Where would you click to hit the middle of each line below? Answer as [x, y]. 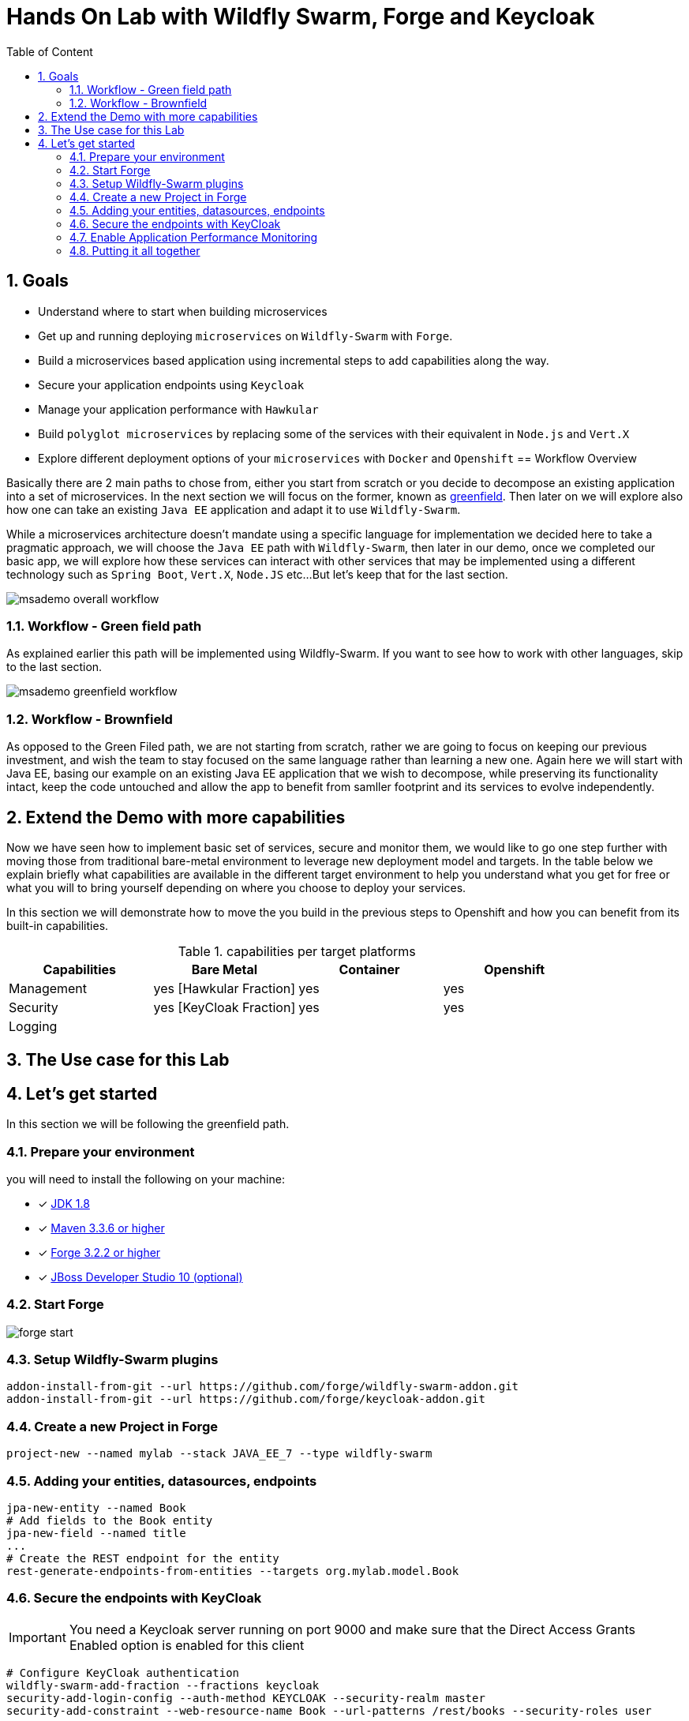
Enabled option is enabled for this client [187, 1645]
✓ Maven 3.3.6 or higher [101, 1228]
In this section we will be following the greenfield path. [148, 1124]
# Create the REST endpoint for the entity [143, 1558]
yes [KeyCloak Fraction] [225, 1007]
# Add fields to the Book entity [110, 1520]
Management [48, 988]
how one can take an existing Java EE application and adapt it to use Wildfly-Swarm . [234, 509]
